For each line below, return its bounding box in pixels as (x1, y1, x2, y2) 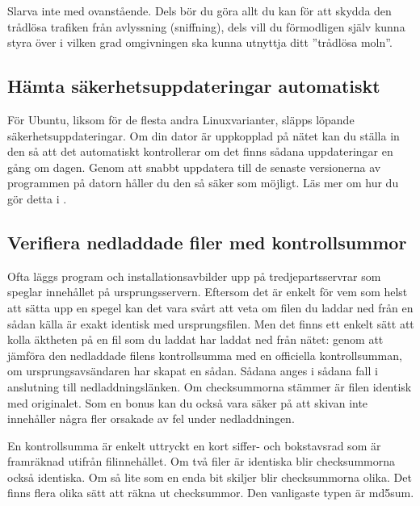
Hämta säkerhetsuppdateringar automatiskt (7, 73, 380, 98)
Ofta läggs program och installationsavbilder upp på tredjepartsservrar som (7, 267, 381, 284)
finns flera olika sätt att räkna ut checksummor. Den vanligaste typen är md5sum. (7, 484, 414, 501)
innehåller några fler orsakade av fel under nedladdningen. (7, 410, 295, 427)
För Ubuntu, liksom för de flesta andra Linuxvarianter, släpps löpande (7, 111, 355, 128)
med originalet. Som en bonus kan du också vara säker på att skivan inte (7, 394, 368, 411)
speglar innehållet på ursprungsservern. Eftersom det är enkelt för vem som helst (7, 283, 408, 300)
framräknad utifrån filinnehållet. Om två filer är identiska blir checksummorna (7, 453, 395, 470)
